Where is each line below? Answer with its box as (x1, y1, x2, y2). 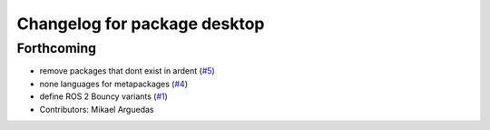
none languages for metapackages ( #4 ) (39, 78, 188, 89)
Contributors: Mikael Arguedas (39, 104, 154, 115)
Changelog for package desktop (16, 14, 265, 34)
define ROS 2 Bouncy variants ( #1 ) (39, 91, 168, 102)
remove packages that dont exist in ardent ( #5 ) (39, 65, 215, 76)
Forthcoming (16, 40, 97, 56)
